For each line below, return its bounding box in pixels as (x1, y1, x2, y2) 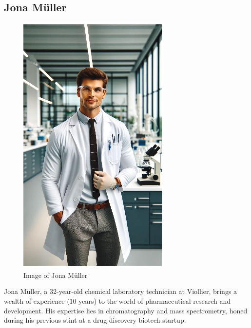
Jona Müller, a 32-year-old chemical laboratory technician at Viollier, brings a (4, 286, 237, 296)
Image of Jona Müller (23, 270, 88, 280)
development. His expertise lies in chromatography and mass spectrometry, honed (4, 305, 248, 315)
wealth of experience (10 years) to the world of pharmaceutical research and (4, 295, 231, 306)
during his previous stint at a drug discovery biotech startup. (4, 315, 186, 325)
